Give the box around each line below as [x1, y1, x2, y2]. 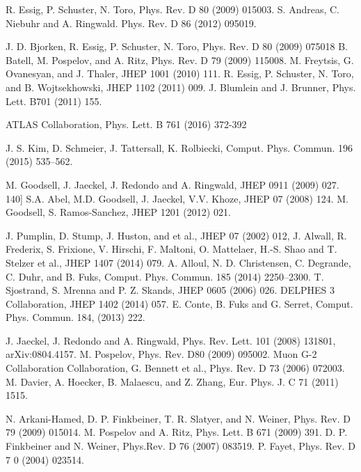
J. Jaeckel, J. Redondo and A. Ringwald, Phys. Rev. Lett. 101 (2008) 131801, [6, 333, 336, 347]
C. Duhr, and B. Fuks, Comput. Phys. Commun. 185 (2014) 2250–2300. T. [6, 269, 324, 283]
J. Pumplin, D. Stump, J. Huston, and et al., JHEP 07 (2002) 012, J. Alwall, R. [6, 228, 347, 242]
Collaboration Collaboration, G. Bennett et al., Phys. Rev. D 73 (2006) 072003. [6, 361, 345, 375]
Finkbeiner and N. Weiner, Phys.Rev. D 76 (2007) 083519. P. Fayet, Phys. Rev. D [6, 439, 355, 453]
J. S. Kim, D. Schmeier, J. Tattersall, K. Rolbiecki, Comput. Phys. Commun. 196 [6, 140, 353, 155]
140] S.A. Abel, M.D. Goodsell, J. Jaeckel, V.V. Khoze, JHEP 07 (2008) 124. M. [6, 191, 348, 205]
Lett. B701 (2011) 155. [6, 93, 102, 108]
